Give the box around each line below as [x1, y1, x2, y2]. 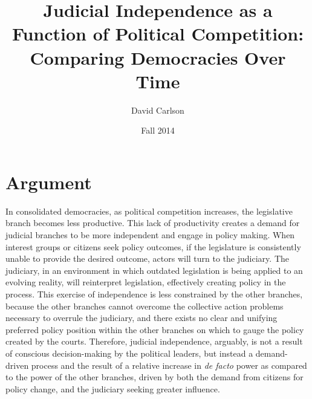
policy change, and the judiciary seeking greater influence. [5, 382, 220, 395]
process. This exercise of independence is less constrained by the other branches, [5, 287, 303, 300]
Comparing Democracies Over [30, 45, 286, 70]
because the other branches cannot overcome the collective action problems [5, 299, 284, 312]
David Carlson [131, 103, 184, 116]
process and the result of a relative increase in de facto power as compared [31, 358, 307, 371]
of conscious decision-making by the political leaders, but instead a [5, 346, 253, 359]
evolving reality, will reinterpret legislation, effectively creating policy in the [5, 276, 286, 288]
